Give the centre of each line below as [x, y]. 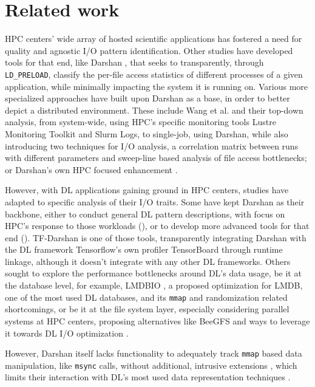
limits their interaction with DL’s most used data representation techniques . [148, 377]
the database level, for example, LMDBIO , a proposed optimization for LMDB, [154, 285]
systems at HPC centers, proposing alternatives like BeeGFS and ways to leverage [157, 320]
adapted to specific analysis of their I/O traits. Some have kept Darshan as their [155, 201]
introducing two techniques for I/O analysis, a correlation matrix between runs [152, 146]
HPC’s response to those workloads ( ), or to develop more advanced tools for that [157, 226]
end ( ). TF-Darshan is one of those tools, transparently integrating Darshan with [156, 237]
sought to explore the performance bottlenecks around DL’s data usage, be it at [153, 273]
